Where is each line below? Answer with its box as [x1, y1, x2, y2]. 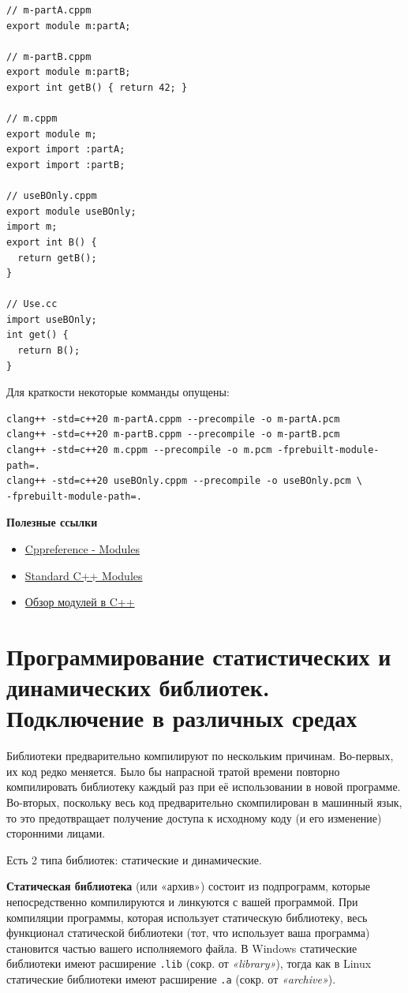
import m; [6, 221, 58, 233]
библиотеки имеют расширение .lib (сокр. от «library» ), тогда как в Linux [6, 955, 372, 972]
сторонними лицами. [6, 825, 106, 841]
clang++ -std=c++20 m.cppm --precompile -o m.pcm [6, 444, 272, 456]
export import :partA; [6, 144, 125, 156]
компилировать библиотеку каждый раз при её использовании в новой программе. [6, 778, 401, 795]
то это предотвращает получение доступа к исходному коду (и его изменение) [6, 809, 382, 826]
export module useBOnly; [6, 205, 137, 217]
